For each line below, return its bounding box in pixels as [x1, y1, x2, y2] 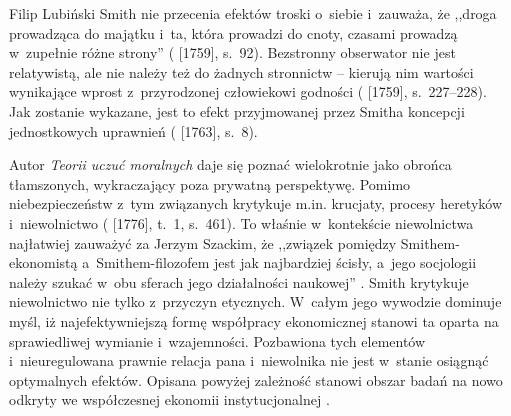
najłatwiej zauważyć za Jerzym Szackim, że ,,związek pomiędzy [9, 232, 397, 253]
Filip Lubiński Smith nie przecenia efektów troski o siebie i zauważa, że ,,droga [9, 3, 497, 23]
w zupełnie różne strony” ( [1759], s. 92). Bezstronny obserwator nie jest [9, 42, 456, 63]
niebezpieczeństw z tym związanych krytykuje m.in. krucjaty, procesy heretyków [9, 193, 503, 214]
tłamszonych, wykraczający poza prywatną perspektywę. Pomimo [9, 173, 411, 194]
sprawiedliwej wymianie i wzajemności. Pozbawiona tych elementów [9, 330, 426, 351]
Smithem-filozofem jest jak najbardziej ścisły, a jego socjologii [96, 252, 477, 273]
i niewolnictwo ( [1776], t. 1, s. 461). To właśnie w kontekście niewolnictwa [9, 212, 474, 233]
